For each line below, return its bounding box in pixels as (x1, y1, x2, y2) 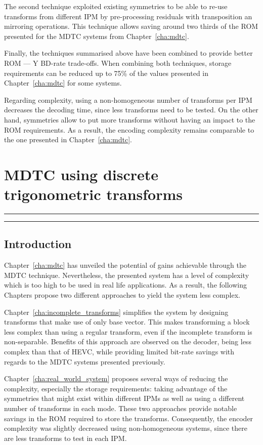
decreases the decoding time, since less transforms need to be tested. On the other (4, 104, 258, 115)
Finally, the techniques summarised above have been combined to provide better (4, 48, 253, 58)
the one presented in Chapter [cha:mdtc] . (4, 134, 132, 145)
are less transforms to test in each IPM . (4, 432, 127, 443)
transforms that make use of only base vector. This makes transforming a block (4, 316, 250, 327)
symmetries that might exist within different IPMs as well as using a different (4, 393, 245, 403)
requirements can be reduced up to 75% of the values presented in (4, 67, 209, 78)
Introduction (4, 236, 72, 252)
